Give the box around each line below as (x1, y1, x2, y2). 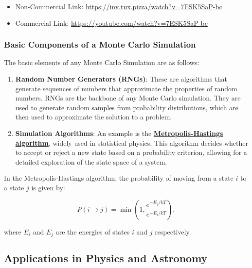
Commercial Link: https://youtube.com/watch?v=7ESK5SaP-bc (15, 17, 208, 28)
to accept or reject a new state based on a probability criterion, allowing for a (15, 147, 247, 157)
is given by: (31, 182, 65, 192)
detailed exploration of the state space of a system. (15, 156, 167, 167)
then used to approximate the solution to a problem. (15, 112, 172, 122)
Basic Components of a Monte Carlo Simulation (4, 38, 196, 50)
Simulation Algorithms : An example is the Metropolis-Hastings (15, 128, 223, 138)
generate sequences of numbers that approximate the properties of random (15, 83, 237, 93)
